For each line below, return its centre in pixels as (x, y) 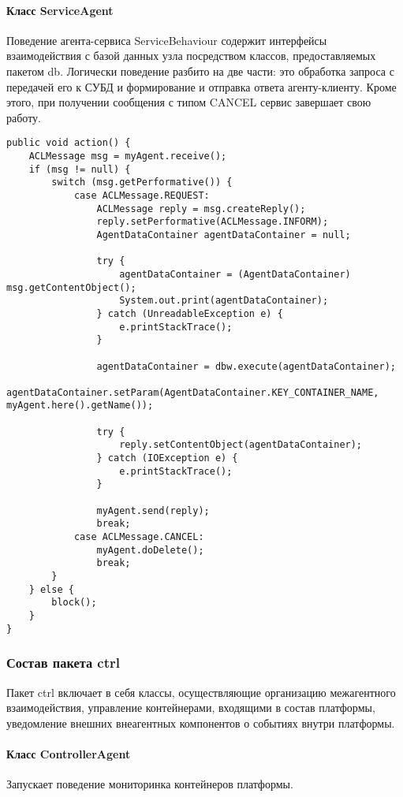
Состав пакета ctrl (63, 663)
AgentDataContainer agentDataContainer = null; (224, 235)
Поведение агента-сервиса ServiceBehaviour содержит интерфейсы (167, 40)
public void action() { (69, 143)
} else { (51, 589)
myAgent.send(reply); (153, 510)
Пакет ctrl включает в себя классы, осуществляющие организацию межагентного (201, 692)
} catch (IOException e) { (167, 458)
